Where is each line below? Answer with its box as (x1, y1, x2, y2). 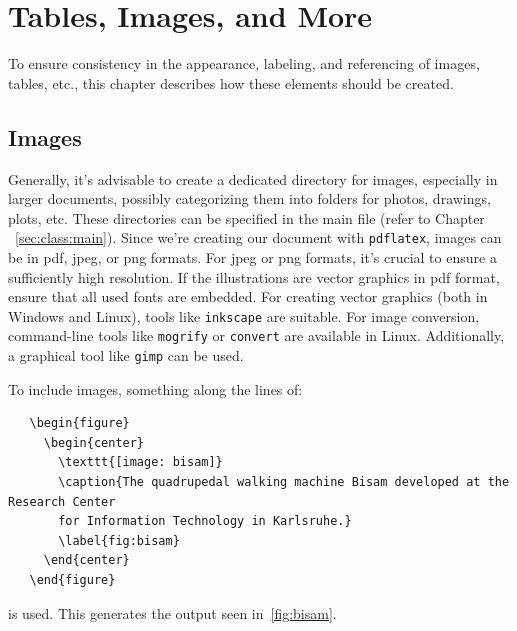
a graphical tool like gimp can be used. (8, 345, 244, 366)
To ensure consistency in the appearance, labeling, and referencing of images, (8, 53, 480, 74)
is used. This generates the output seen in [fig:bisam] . (8, 602, 337, 623)
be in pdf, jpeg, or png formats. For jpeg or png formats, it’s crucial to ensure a (8, 246, 497, 267)
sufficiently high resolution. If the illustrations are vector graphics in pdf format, (8, 266, 500, 287)
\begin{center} (43, 435, 145, 450)
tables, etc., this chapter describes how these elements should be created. (8, 72, 454, 93)
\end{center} (43, 553, 130, 568)
